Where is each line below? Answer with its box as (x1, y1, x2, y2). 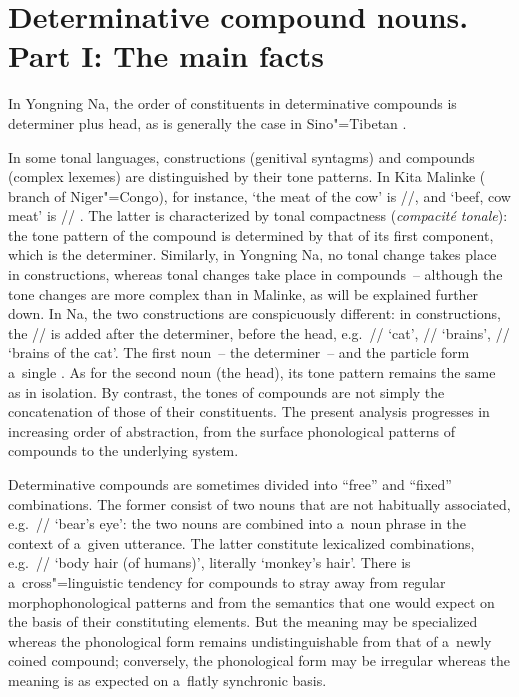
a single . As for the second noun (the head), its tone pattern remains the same (8, 362, 496, 383)
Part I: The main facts (8, 35, 324, 76)
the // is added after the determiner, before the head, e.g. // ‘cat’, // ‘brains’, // (8, 322, 510, 343)
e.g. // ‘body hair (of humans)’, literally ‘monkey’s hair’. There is (8, 552, 411, 573)
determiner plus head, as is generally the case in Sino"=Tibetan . (8, 112, 407, 133)
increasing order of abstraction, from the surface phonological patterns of (8, 420, 456, 441)
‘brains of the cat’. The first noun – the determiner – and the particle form (8, 342, 470, 363)
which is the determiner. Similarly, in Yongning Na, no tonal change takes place (8, 244, 497, 265)
